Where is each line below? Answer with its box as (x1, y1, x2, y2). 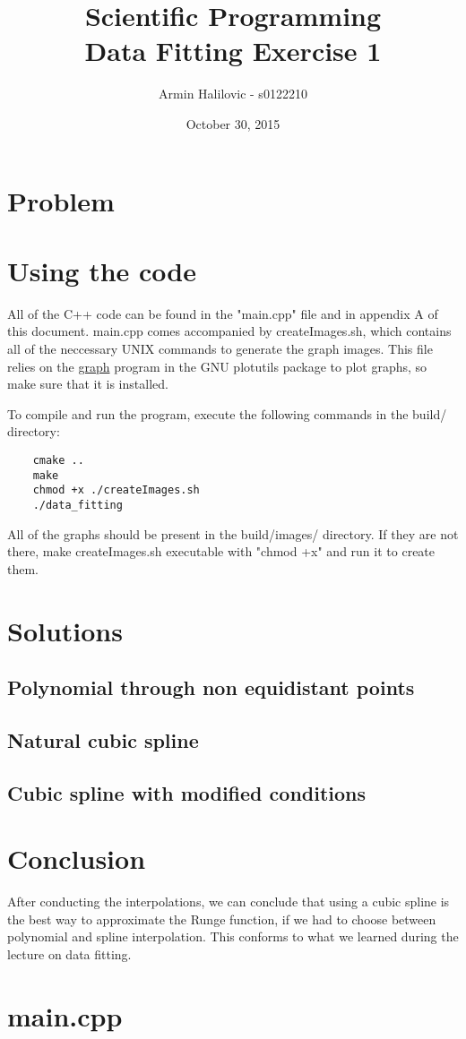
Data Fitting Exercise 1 (84, 32, 382, 69)
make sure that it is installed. (7, 374, 168, 393)
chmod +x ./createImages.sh (32, 484, 200, 497)
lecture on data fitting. (7, 945, 132, 963)
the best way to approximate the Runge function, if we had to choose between (7, 909, 436, 928)
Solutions (7, 612, 123, 648)
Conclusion (7, 840, 146, 877)
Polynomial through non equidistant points (7, 674, 415, 701)
